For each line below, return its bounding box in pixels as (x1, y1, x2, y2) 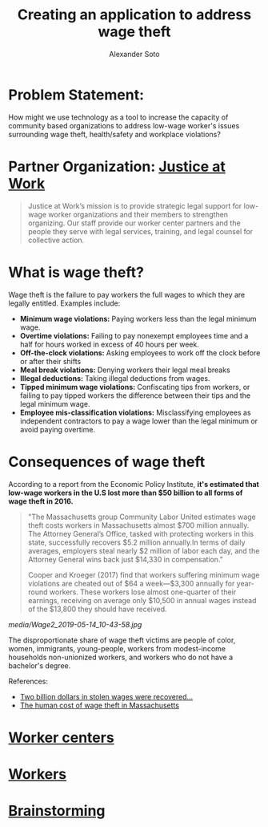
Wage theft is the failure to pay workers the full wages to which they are (8, 290, 246, 299)
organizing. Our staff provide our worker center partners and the (27, 218, 242, 228)
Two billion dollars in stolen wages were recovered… (19, 691, 194, 701)
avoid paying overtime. (19, 424, 96, 434)
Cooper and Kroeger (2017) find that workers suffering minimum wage (27, 570, 260, 579)
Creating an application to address (17, 6, 252, 24)
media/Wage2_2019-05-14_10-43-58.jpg (8, 619, 142, 629)
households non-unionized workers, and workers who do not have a (8, 652, 234, 662)
